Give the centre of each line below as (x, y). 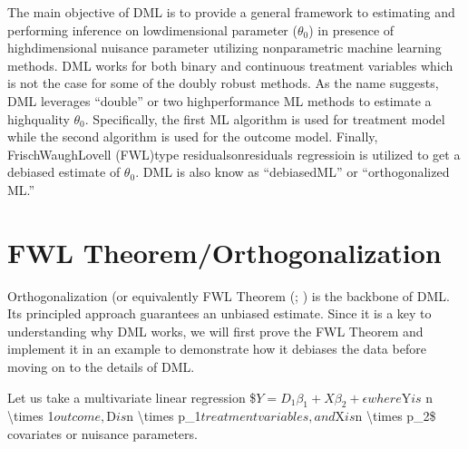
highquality (39, 118)
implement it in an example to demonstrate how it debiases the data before (217, 349)
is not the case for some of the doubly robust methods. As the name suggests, (223, 83)
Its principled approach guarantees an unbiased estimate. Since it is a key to (219, 313)
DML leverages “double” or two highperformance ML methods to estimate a (219, 100)
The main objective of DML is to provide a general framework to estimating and (231, 12)
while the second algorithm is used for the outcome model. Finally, (193, 137)
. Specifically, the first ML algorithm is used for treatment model (265, 118)
